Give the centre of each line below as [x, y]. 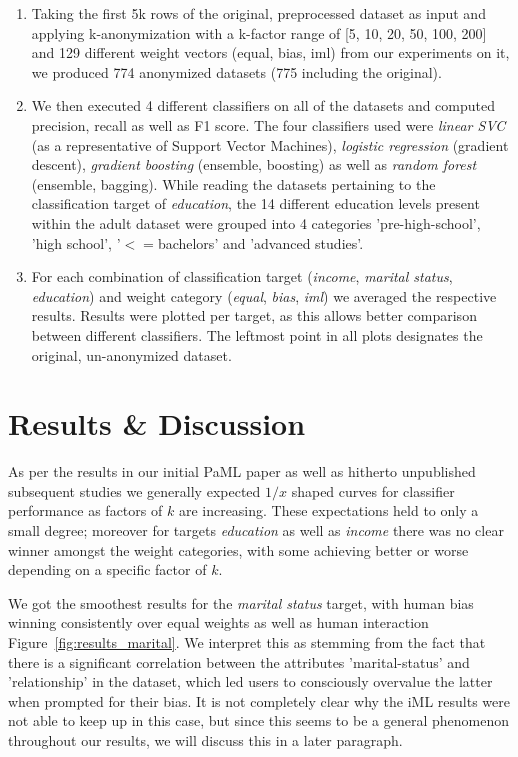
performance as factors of [85, 510]
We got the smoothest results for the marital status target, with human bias [241, 602]
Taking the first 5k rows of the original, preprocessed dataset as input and [258, 13]
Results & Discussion [157, 423]
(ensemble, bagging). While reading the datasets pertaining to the [233, 183]
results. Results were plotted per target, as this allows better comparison [254, 315]
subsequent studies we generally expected [134, 490]
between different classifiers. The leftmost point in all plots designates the [257, 334]
